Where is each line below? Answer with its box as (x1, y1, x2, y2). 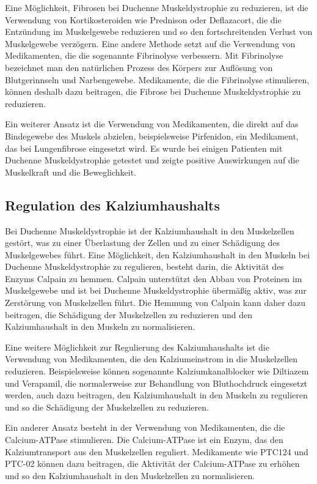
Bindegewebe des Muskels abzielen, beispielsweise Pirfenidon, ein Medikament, (5, 129, 299, 142)
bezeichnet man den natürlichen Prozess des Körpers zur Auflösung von (5, 61, 273, 73)
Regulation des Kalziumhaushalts (5, 195, 220, 214)
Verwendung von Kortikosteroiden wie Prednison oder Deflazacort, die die (5, 13, 282, 26)
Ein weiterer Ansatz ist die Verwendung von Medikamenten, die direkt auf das (5, 117, 299, 130)
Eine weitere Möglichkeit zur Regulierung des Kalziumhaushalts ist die (5, 340, 269, 353)
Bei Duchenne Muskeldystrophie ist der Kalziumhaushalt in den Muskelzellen (5, 224, 294, 237)
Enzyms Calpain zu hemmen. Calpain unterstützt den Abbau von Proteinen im (5, 272, 302, 285)
